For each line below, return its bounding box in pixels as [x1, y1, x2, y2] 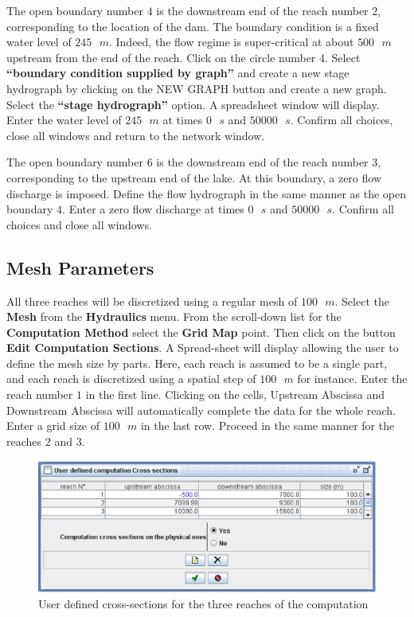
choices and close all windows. [6, 216, 152, 232]
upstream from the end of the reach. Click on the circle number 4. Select [6, 49, 361, 65]
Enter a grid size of [6, 417, 100, 434]
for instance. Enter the [297, 370, 408, 387]
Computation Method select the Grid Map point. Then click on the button [6, 323, 396, 340]
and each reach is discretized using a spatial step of [6, 370, 256, 387]
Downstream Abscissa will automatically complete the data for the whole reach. [6, 401, 396, 418]
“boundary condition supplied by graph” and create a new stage [6, 64, 350, 81]
